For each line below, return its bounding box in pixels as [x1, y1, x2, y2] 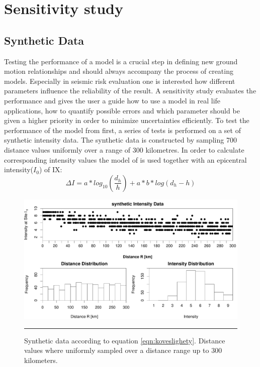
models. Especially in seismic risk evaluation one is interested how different [4, 75, 235, 86]
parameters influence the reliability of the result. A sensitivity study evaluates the [4, 85, 256, 96]
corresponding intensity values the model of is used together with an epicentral [4, 154, 247, 165]
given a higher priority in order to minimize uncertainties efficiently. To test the [4, 115, 249, 126]
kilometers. [24, 354, 58, 365]
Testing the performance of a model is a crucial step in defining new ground [4, 56, 238, 66]
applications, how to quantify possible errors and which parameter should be [4, 105, 240, 115]
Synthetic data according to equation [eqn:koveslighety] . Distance [24, 335, 225, 345]
